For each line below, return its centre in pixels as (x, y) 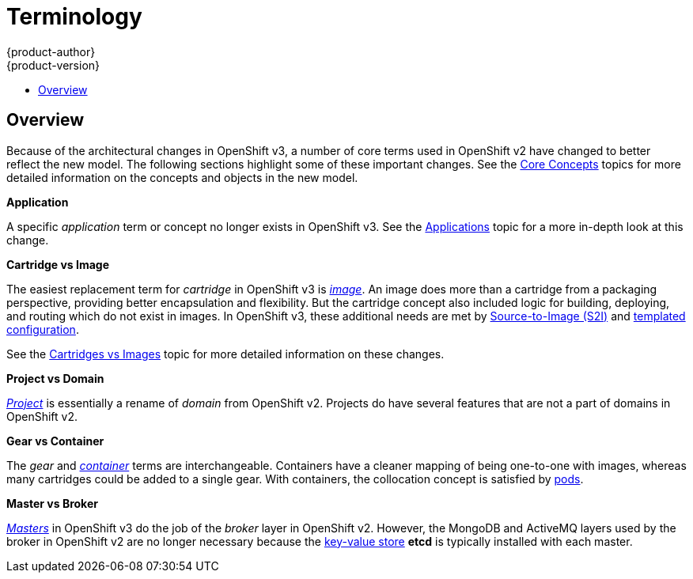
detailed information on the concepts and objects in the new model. (182, 177)
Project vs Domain (55, 378)
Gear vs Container (55, 441)
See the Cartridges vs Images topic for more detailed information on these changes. (225, 354)
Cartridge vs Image (58, 264)
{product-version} (53, 65)
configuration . (43, 329)
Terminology (74, 17)
